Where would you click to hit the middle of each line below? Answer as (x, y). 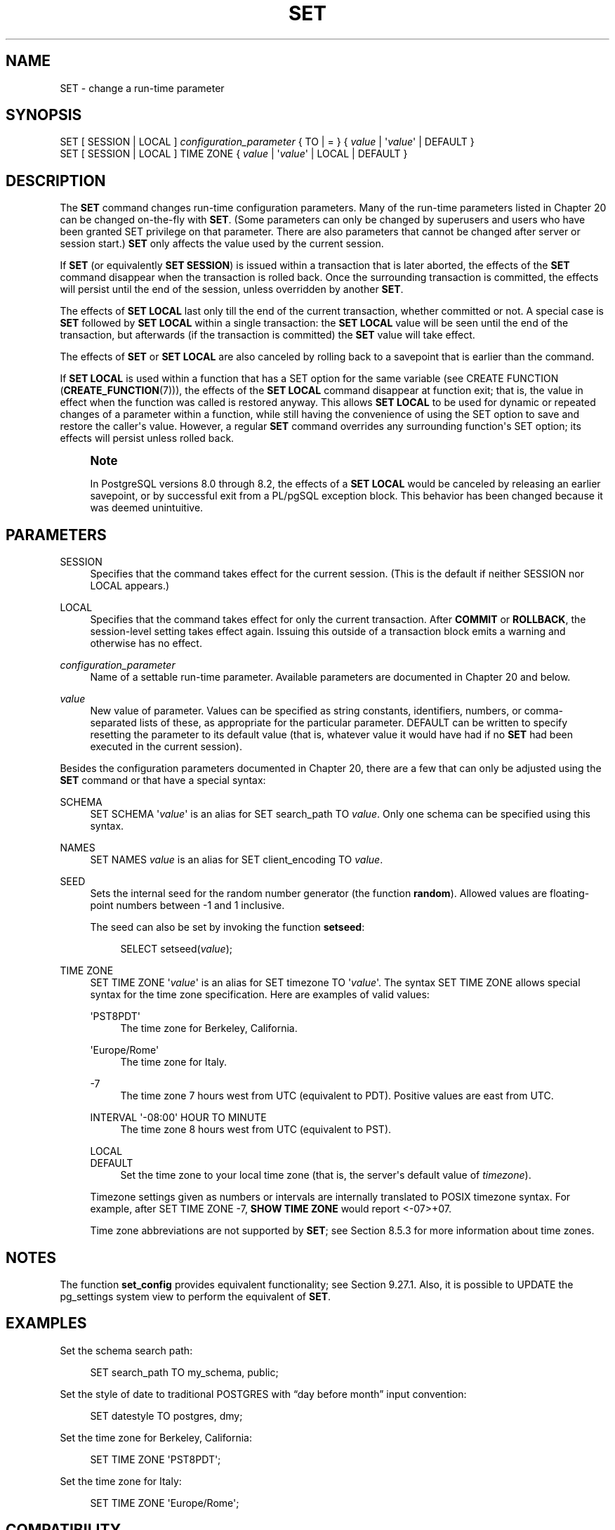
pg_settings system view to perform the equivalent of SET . (196, 1296)
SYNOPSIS (44, 115)
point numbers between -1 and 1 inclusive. (187, 905)
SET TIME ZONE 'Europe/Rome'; (165, 1503)
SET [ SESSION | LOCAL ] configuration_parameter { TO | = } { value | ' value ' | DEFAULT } (267, 142)
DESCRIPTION (56, 181)
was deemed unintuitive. (147, 508)
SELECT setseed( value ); (176, 949)
